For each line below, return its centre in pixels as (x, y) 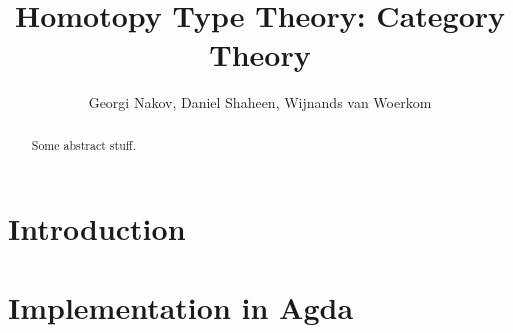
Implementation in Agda (181, 306)
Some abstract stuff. (83, 144)
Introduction (97, 228)
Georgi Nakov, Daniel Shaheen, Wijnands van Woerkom (260, 102)
